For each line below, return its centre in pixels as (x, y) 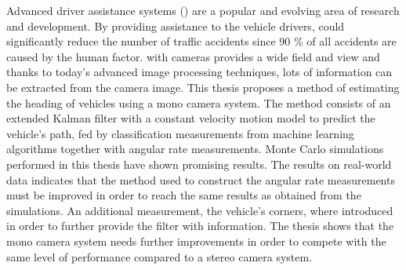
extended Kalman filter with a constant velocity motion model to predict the (191, 118)
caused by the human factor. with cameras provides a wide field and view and (193, 56)
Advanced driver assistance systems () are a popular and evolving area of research (203, 10)
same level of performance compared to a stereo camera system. (159, 256)
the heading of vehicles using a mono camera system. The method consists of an (199, 102)
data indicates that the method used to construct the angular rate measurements (201, 179)
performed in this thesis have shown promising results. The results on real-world (199, 164)
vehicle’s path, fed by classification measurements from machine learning (180, 133)
